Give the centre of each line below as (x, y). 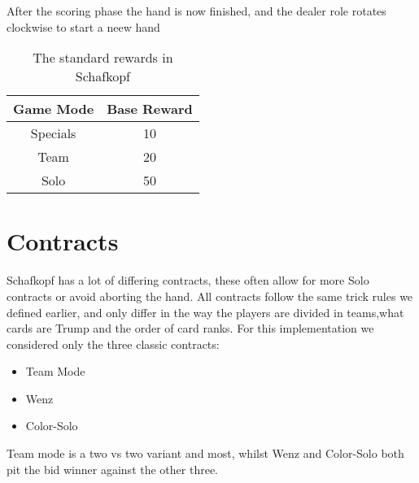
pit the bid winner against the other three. (112, 469)
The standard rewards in (103, 58)
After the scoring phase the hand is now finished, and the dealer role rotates (196, 11)
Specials (53, 133)
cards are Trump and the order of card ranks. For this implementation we (190, 328)
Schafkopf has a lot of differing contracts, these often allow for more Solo (188, 280)
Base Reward (150, 109)
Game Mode (54, 109)
